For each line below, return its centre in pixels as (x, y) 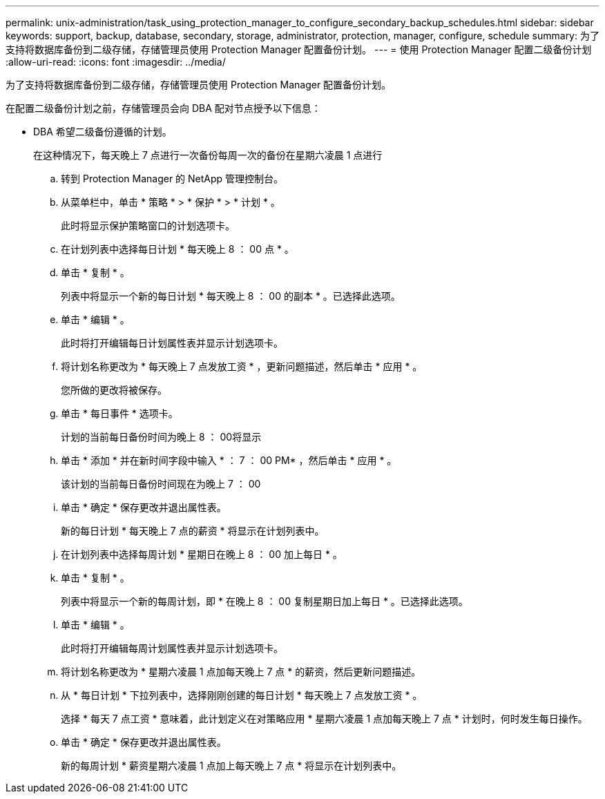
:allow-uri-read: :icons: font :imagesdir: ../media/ (116, 62)
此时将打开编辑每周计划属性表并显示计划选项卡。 (172, 648)
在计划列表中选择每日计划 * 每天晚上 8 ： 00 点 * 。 (177, 249)
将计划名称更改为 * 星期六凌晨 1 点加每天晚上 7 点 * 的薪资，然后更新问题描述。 (241, 672)
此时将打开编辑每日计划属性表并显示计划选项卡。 (172, 343)
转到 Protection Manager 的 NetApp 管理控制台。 (172, 179)
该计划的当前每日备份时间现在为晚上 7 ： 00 (161, 484)
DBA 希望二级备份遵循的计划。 (103, 132)
